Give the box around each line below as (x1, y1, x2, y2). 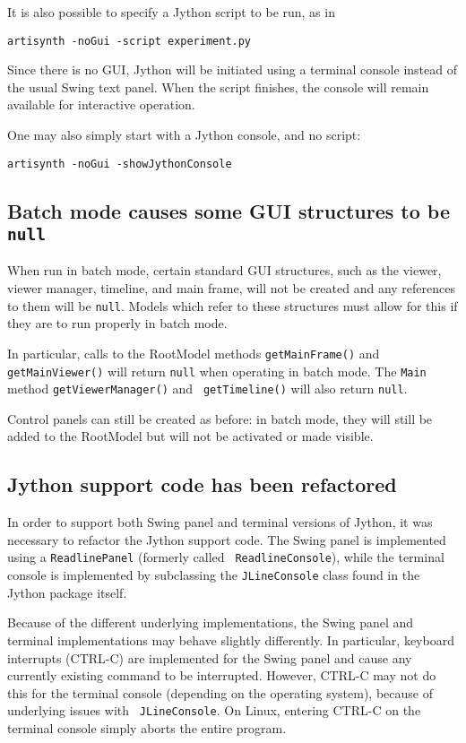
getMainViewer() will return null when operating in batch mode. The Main (7, 361, 427, 380)
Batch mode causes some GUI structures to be (7, 196, 450, 224)
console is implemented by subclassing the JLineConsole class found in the (7, 566, 420, 584)
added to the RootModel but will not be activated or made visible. (7, 427, 374, 445)
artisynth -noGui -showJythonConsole (7, 157, 232, 170)
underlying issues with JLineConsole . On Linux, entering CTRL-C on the (7, 701, 421, 720)
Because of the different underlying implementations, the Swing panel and (7, 613, 414, 632)
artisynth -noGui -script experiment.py (7, 34, 252, 48)
